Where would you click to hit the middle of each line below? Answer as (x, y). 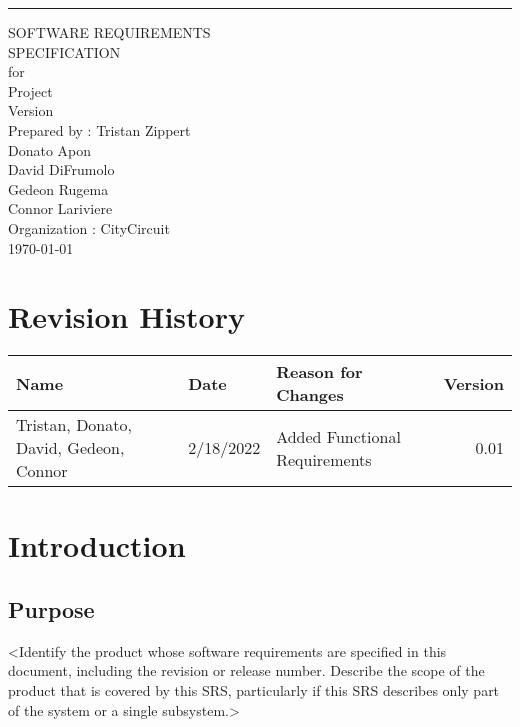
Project (30, 90)
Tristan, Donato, (74, 425)
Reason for (319, 372)
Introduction (97, 545)
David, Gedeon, (70, 448)
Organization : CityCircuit (89, 227)
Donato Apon (50, 149)
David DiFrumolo (61, 169)
